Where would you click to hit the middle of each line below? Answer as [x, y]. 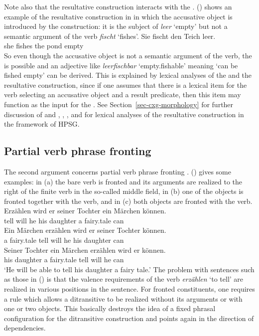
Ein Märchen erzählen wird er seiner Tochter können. [85, 230]
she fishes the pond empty [44, 46]
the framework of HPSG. [42, 124]
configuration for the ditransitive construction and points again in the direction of [129, 318]
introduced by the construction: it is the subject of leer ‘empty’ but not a [116, 26]
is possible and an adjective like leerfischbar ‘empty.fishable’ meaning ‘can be [121, 65]
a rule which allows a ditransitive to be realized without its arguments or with [123, 298]
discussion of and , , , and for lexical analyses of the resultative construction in [124, 114]
